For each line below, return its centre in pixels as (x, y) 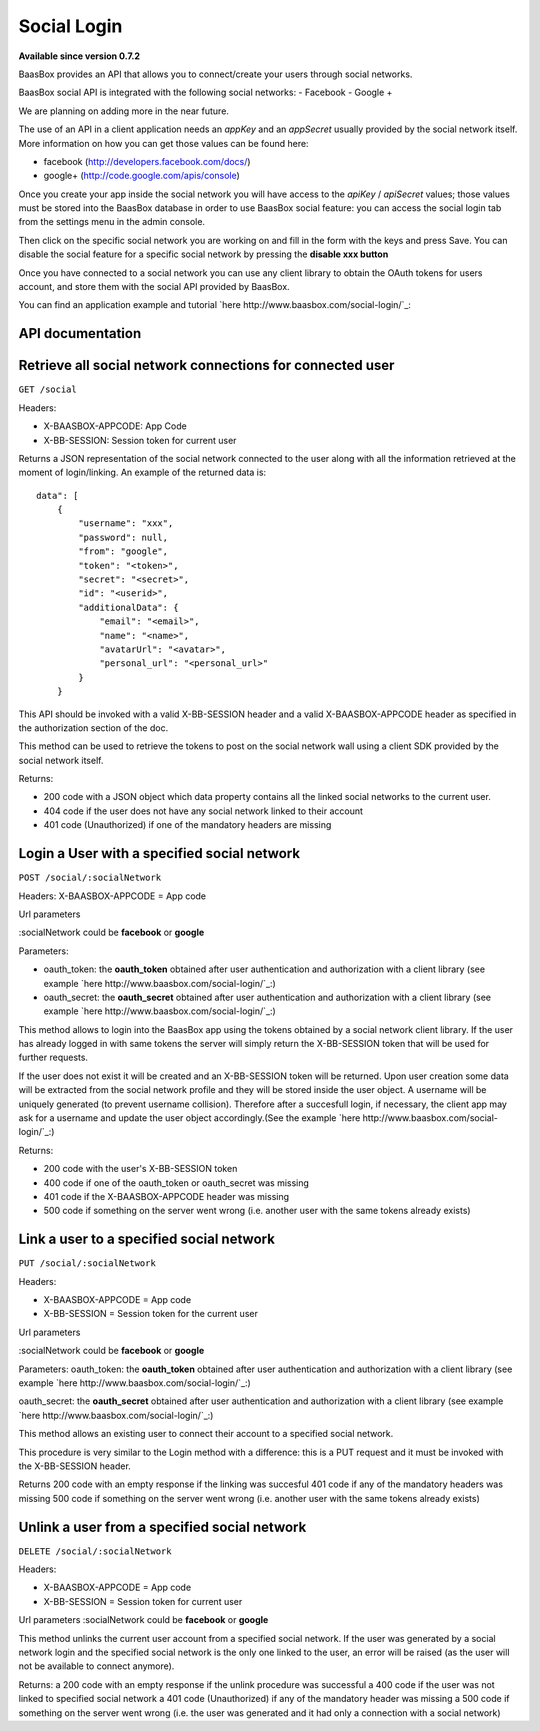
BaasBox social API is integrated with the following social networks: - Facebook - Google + (205, 92)
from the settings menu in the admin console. (111, 222)
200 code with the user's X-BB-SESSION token (140, 1169)
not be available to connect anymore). (96, 1666)
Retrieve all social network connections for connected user (206, 365)
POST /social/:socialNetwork (90, 878)
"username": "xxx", (126, 523)
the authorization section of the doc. (93, 727)
